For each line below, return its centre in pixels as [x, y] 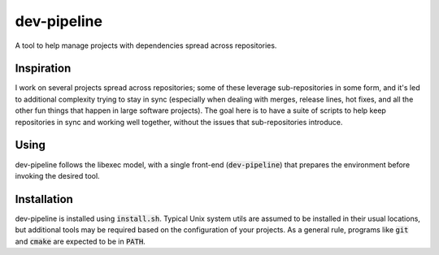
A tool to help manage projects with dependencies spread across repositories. [146, 45]
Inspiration [43, 69]
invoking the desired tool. [58, 175]
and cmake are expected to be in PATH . [80, 241]
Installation [44, 199]
